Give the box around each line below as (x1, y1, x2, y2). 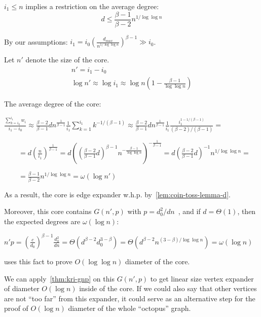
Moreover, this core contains (4, 206, 92, 217)
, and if (178, 206, 201, 217)
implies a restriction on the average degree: (25, 1, 159, 11)
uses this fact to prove (4, 256, 72, 266)
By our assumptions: (4, 36, 68, 47)
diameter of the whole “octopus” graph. (68, 303, 191, 313)
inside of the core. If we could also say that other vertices (79, 283, 257, 294)
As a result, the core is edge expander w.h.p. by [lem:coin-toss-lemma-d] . (4, 189, 231, 199)
